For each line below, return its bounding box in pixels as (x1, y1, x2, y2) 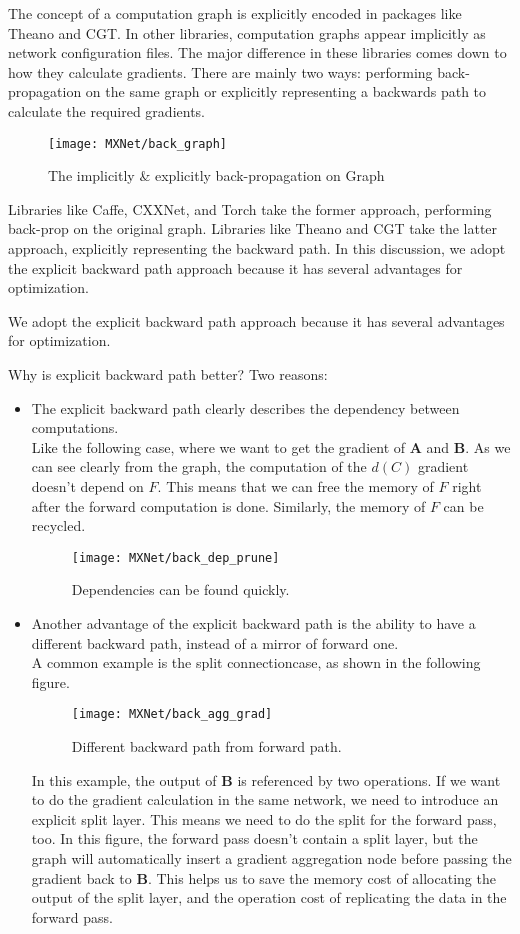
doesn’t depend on (31, 475, 144, 496)
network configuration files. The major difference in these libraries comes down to (8, 42, 507, 63)
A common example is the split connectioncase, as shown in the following (31, 652, 481, 673)
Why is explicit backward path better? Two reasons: (8, 363, 328, 384)
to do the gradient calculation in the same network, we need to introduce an (31, 789, 499, 810)
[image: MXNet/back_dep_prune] (71, 550, 280, 565)
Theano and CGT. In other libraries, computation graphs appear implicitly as (8, 22, 486, 43)
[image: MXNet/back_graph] (48, 136, 227, 151)
